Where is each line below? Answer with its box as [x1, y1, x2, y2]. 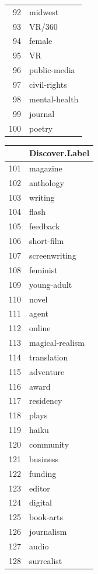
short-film [29, 235, 64, 247]
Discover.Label [29, 147, 90, 159]
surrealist [29, 554, 62, 566]
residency [29, 394, 62, 407]
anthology [29, 176, 64, 188]
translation [29, 350, 68, 363]
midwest [29, 5, 59, 18]
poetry [29, 122, 53, 134]
